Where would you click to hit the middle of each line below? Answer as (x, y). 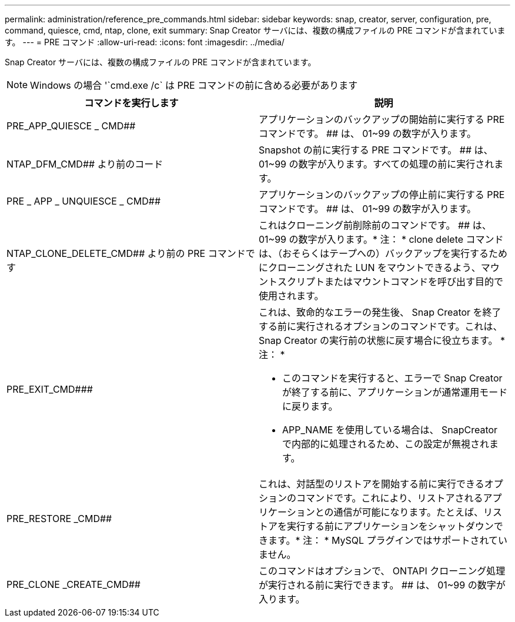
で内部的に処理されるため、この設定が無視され (386, 444)
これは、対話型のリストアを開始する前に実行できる (372, 484)
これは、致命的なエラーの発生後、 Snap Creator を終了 (380, 312)
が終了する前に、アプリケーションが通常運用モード (395, 392)
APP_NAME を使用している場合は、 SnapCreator (390, 430)
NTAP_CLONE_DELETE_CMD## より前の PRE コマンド (126, 253)
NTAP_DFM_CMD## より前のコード (85, 164)
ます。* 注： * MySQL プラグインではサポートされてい (388, 540)
